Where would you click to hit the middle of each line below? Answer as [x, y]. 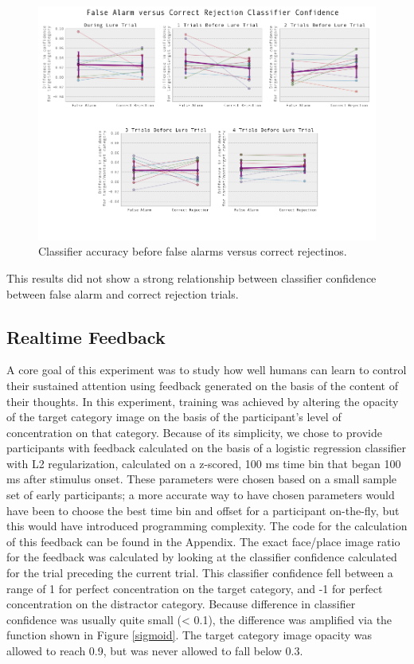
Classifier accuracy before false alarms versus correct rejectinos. [193, 251]
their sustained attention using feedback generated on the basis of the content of [203, 385]
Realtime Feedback [86, 336]
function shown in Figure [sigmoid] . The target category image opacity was [189, 635]
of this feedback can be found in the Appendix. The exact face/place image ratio [203, 541]
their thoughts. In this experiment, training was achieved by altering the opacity [203, 401]
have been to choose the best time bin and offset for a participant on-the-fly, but [203, 510]
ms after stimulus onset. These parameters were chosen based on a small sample [202, 479]
